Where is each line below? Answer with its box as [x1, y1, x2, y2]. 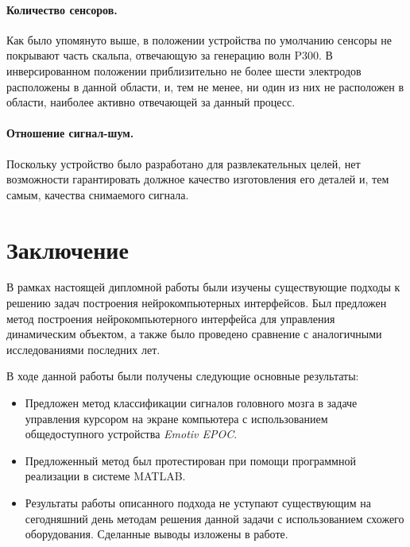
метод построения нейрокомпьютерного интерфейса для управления [6, 310, 335, 326]
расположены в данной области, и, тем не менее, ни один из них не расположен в [6, 78, 404, 94]
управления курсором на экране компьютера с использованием [25, 410, 328, 426]
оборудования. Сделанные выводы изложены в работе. [25, 526, 288, 542]
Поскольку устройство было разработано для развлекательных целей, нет [6, 155, 361, 171]
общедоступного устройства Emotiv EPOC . [25, 426, 238, 442]
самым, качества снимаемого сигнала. [6, 186, 189, 202]
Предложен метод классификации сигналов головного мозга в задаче [25, 395, 358, 411]
